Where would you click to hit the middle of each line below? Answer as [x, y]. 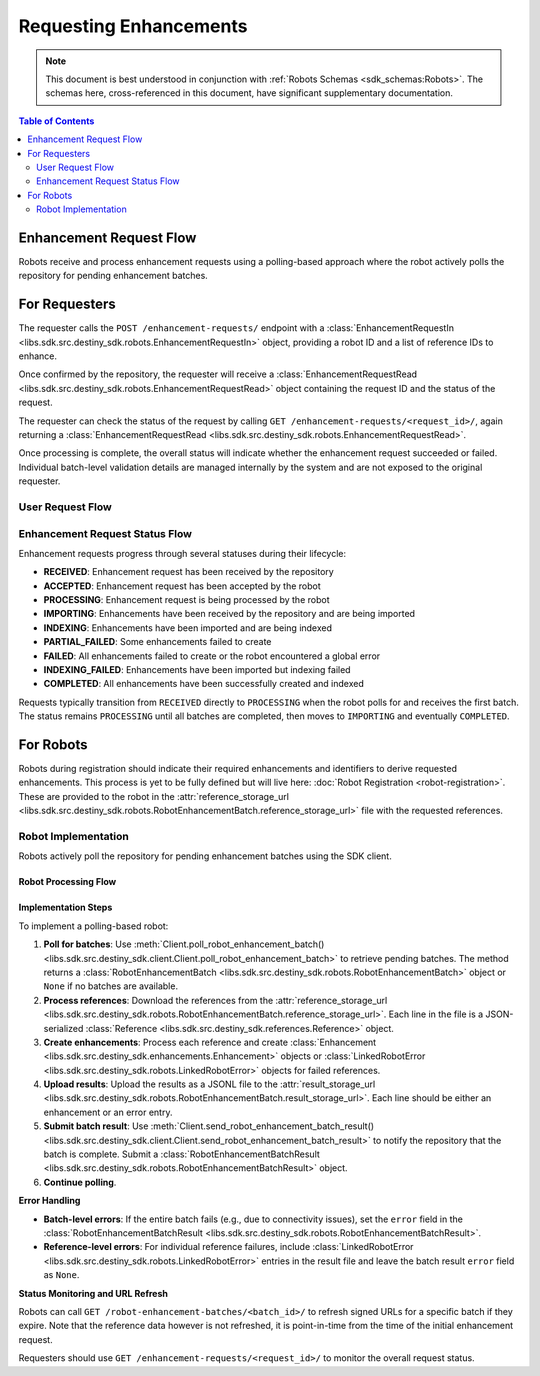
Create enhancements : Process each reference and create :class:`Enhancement [210, 1042]
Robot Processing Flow [67, 882]
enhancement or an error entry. [108, 1112]
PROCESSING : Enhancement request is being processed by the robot [186, 600]
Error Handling [49, 1201]
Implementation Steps [65, 907]
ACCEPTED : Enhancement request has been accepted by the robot [182, 586]
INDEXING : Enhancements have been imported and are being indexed [188, 627]
